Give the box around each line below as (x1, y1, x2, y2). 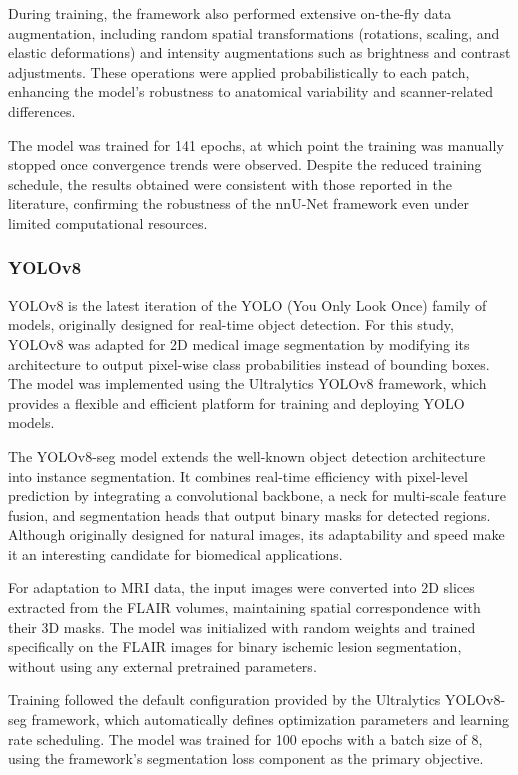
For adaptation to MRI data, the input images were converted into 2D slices (8, 577, 475, 598)
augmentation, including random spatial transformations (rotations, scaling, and (8, 22, 500, 43)
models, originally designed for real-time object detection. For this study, (8, 314, 454, 335)
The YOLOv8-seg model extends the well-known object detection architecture (8, 445, 486, 466)
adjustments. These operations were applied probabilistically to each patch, (8, 61, 470, 82)
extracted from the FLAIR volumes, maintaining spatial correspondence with (8, 597, 481, 618)
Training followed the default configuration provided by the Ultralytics (8, 689, 441, 710)
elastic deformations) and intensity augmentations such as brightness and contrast (8, 42, 511, 63)
